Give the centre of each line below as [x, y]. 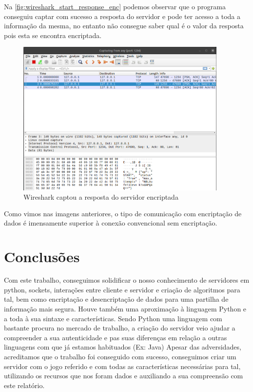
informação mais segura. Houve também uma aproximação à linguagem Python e [125, 308]
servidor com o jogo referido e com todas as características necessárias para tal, [122, 366]
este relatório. [24, 385]
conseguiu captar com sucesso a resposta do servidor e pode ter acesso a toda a [122, 16]
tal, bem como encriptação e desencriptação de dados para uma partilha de [116, 299]
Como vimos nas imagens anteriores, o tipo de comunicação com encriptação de [123, 213]
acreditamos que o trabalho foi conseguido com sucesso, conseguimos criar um [120, 356]
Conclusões [42, 257]
